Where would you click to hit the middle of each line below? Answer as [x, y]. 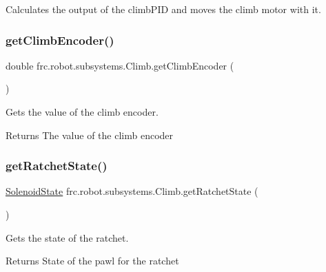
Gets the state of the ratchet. [67, 237]
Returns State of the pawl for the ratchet [92, 261]
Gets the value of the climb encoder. [82, 112]
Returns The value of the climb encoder [90, 135]
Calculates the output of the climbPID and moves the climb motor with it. [163, 9]
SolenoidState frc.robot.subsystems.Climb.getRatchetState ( [132, 191]
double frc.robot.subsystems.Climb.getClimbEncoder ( [120, 65]
